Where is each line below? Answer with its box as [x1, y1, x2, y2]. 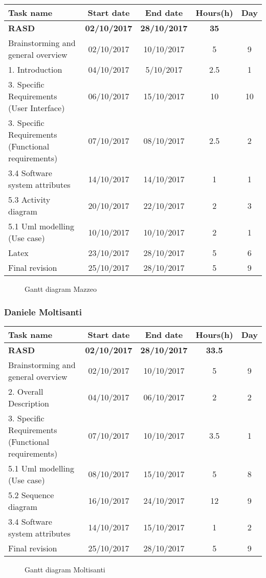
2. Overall [8, 385, 43, 397]
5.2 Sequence [8, 488, 54, 501]
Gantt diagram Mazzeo [25, 284, 97, 294]
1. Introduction [8, 63, 62, 75]
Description [8, 397, 49, 409]
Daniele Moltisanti [4, 305, 82, 318]
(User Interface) [8, 102, 65, 114]
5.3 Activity [8, 194, 51, 205]
